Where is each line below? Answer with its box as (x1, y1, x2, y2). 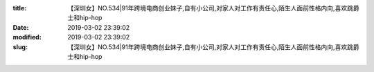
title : (12, 4, 27, 12)
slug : (12, 42, 28, 51)
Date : (12, 23, 29, 31)
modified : (12, 33, 42, 42)
